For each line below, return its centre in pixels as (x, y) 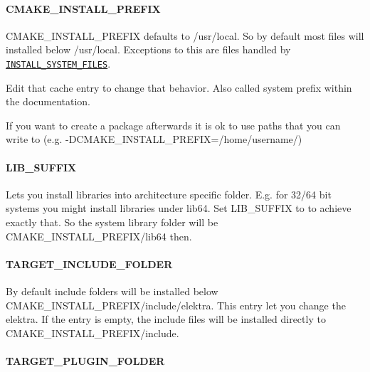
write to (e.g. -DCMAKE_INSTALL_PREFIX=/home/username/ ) (154, 139)
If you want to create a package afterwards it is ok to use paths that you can (173, 125)
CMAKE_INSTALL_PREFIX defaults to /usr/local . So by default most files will (185, 35)
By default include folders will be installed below (112, 291)
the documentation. (48, 101)
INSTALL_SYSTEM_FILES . (58, 63)
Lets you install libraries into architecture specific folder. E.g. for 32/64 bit (169, 194)
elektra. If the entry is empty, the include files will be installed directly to (166, 319)
